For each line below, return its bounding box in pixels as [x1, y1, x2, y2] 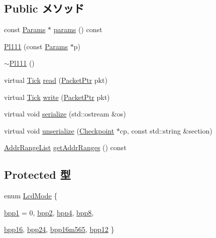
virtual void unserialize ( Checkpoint [4, 125, 115, 136]
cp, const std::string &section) [120, 125, 212, 136]
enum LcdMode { [4, 190, 58, 201]
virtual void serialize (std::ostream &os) [4, 108, 126, 119]
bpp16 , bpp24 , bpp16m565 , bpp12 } [4, 224, 115, 234]
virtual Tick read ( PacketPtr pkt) [4, 74, 107, 85]
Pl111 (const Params [4, 41, 68, 51]
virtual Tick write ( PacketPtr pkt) [4, 91, 110, 102]
